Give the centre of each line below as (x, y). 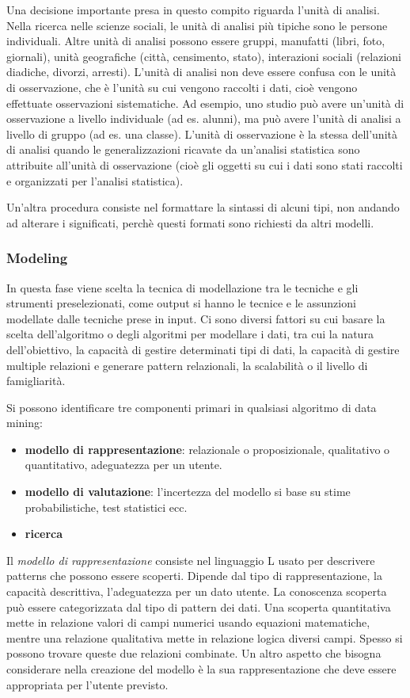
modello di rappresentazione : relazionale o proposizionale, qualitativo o (207, 449)
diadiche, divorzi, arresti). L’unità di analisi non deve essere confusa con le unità (201, 72)
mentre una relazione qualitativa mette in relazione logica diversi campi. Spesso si (205, 637)
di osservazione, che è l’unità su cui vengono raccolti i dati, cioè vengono (182, 87)
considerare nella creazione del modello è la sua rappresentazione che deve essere (201, 669)
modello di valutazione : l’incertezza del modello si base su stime (188, 492)
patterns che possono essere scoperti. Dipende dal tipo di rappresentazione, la (194, 576)
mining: (25, 423)
